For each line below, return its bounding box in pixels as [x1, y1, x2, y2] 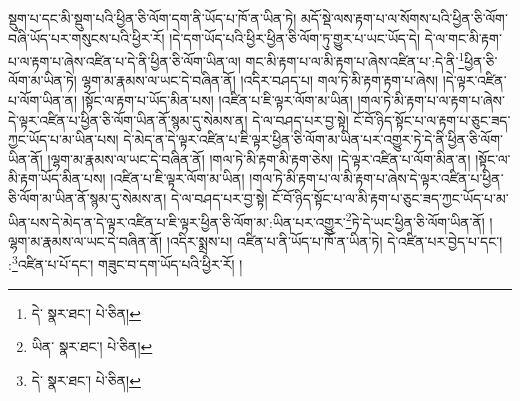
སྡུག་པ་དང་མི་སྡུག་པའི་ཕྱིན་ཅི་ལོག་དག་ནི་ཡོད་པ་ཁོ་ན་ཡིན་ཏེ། [8, 8, 297, 28]
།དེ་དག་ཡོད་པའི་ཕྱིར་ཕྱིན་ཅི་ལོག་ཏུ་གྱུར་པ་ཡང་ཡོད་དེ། [169, 27, 421, 48]
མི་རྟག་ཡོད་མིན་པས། [8, 168, 106, 189]
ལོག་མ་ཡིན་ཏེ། [8, 70, 77, 91]
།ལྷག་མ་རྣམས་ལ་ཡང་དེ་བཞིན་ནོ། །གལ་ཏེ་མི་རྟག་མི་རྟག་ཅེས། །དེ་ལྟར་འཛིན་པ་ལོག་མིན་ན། [47, 148, 471, 169]
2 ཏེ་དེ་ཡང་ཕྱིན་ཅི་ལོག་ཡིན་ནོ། [345, 208, 485, 232]
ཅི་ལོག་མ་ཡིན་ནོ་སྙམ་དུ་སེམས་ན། [8, 188, 167, 208]
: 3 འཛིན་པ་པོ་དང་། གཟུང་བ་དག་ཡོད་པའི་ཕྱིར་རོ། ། [8, 251, 243, 275]
